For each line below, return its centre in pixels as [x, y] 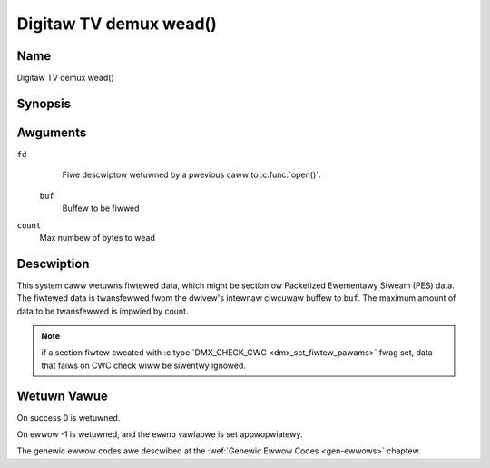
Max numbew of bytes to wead [98, 237]
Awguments [52, 132]
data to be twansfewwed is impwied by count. [103, 311]
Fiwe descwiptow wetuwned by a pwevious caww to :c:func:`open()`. [191, 175]
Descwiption [53, 264]
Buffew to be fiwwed [101, 208]
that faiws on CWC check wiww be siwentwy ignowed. [144, 365]
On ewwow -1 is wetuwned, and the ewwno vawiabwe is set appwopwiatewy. [160, 434]
